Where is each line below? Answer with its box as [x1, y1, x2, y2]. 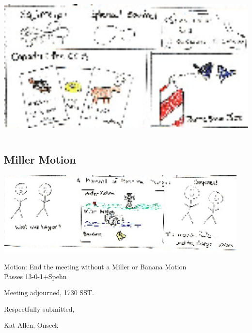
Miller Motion [4, 151, 76, 166]
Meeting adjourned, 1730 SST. [4, 287, 94, 298]
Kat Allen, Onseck [4, 320, 59, 330]
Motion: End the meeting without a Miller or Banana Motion [4, 261, 187, 271]
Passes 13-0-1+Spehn [4, 271, 67, 281]
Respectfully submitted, [4, 303, 75, 314]
